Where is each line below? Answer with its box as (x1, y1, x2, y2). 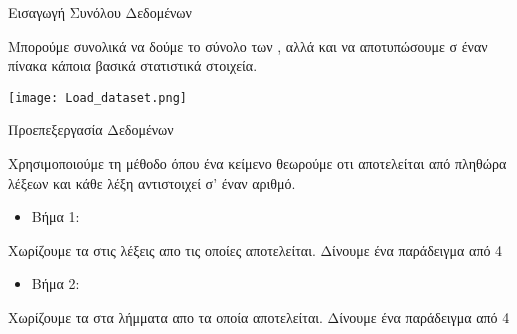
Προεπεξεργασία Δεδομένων (8, 119, 174, 140)
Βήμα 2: (31, 273, 80, 294)
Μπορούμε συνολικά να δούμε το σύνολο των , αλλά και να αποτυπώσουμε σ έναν (8, 35, 488, 56)
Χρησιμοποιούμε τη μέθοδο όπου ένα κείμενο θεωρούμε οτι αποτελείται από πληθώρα (8, 153, 507, 174)
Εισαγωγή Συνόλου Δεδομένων (8, 2, 192, 22)
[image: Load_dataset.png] (8, 90, 187, 105)
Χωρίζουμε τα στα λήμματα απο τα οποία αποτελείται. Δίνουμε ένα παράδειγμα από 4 (8, 307, 510, 327)
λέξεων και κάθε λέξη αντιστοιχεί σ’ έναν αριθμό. (8, 172, 296, 193)
